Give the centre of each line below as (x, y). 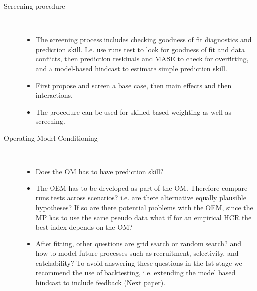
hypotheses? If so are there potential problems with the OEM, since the (144, 207)
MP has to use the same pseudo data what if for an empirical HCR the (143, 217)
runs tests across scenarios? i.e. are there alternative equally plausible (141, 198)
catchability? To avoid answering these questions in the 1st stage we (139, 262)
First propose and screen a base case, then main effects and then (133, 85)
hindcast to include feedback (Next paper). (101, 282)
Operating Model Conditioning (51, 138)
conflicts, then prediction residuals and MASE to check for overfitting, (142, 59)
